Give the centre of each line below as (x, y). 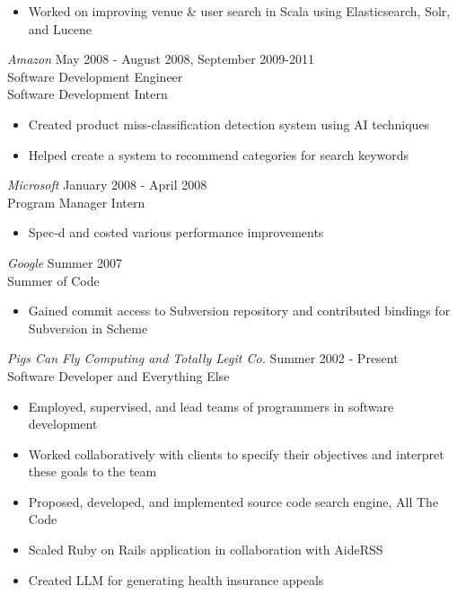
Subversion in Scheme (88, 328)
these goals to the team (92, 471)
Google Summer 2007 (65, 262)
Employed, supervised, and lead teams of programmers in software (211, 406)
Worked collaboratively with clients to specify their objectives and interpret (236, 453)
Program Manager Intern (76, 202)
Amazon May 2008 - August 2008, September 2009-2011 (161, 59)
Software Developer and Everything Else (119, 375)
